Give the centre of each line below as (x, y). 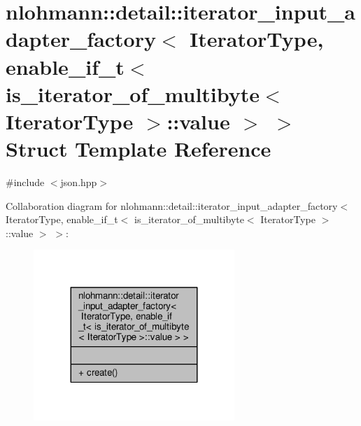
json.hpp (79, 182)
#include (25, 182)
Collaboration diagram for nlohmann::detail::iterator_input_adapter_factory (172, 205)
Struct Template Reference (139, 149)
